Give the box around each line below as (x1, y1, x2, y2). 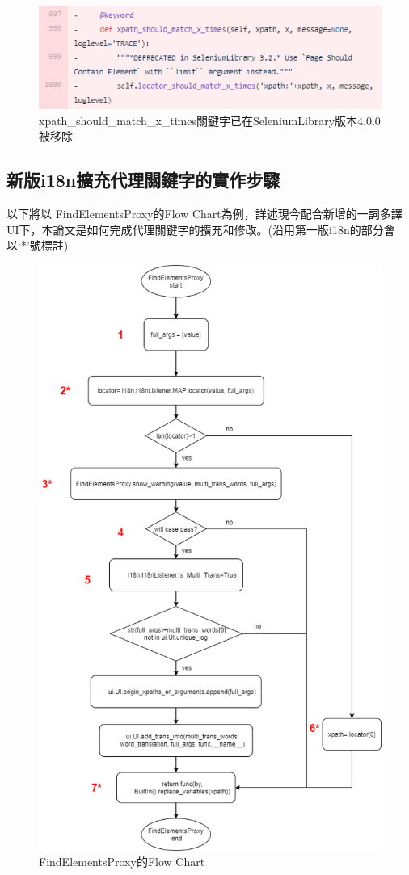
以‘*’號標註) (6, 237, 69, 254)
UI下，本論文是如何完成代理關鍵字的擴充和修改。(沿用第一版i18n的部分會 (6, 221, 395, 238)
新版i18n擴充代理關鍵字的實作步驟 (6, 167, 280, 192)
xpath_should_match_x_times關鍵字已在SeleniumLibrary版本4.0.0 (39, 111, 381, 128)
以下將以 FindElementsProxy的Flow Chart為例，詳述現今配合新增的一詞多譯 (6, 205, 403, 221)
